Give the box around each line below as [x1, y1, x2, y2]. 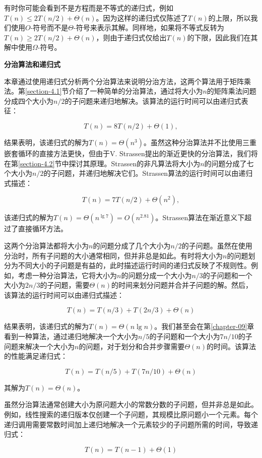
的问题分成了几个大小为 [93, 240, 171, 250]
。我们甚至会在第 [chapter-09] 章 [154, 321, 254, 332]
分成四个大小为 [4, 95, 53, 106]
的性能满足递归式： [4, 351, 68, 361]
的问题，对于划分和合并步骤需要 [79, 341, 185, 351]
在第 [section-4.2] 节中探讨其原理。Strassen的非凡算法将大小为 [4, 158, 201, 168]
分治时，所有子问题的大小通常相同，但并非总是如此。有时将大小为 [4, 250, 223, 260]
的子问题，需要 [40, 280, 90, 290]
